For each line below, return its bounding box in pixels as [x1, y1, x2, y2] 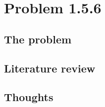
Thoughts [4, 89, 53, 105]
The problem [4, 31, 72, 46]
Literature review [4, 60, 96, 75]
